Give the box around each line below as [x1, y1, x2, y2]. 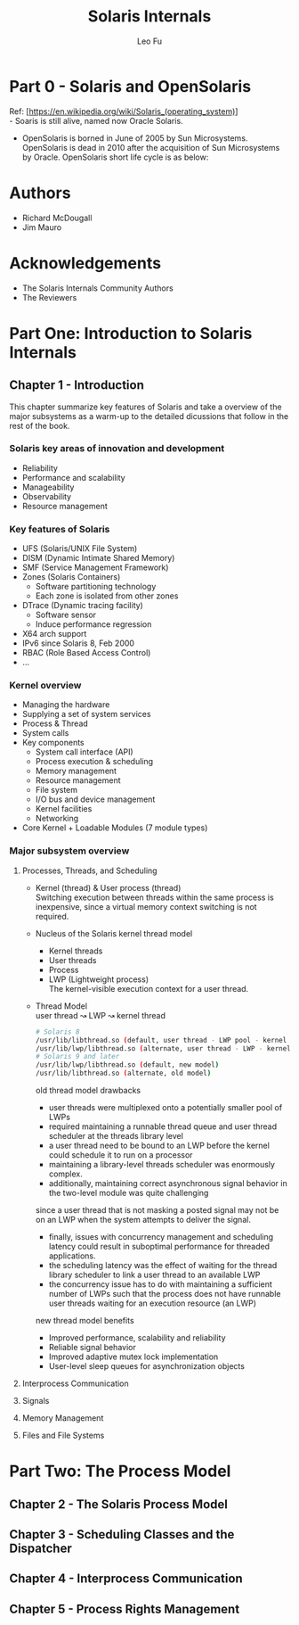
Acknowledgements [9, 252, 162, 273]
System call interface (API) [35, 747, 133, 757]
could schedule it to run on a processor [48, 1150, 193, 1160]
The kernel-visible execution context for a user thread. [48, 983, 249, 994]
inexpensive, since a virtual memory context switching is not [35, 901, 257, 911]
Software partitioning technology [35, 582, 157, 592]
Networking [35, 813, 79, 824]
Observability [21, 491, 72, 501]
